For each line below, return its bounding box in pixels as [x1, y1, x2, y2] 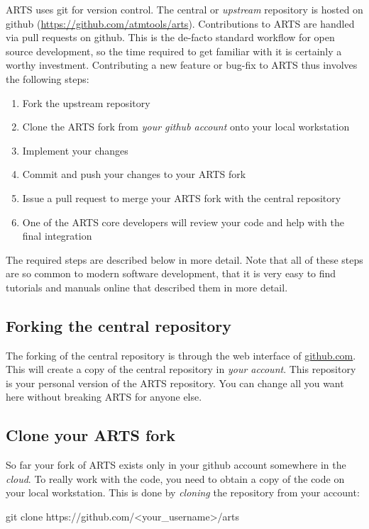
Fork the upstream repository [22, 95, 150, 110]
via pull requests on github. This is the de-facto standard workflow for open [6, 30, 335, 45]
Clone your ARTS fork [6, 424, 176, 446]
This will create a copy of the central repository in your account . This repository [6, 362, 356, 377]
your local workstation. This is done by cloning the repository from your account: [6, 485, 360, 500]
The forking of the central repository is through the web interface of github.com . [6, 347, 356, 362]
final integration [22, 228, 92, 243]
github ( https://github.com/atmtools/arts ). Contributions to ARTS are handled [6, 16, 355, 30]
